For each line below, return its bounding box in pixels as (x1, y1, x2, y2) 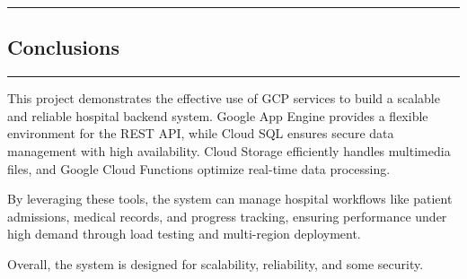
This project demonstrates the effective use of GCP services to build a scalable (7, 89, 440, 108)
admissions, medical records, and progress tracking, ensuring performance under (7, 206, 447, 225)
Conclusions (7, 33, 120, 61)
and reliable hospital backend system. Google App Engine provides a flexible (7, 106, 428, 125)
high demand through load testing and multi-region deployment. (7, 224, 361, 243)
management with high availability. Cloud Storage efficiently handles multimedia (7, 141, 451, 160)
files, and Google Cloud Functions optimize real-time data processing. (7, 159, 391, 178)
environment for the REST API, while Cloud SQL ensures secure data (7, 124, 394, 143)
